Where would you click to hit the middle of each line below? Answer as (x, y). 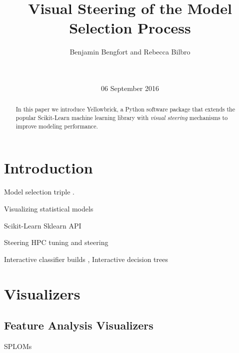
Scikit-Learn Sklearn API (43, 225)
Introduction (48, 168)
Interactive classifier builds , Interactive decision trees (86, 259)
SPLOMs (18, 346)
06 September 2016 (130, 88)
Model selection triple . (39, 192)
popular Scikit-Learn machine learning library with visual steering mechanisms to (122, 118)
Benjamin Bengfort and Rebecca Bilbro (130, 52)
